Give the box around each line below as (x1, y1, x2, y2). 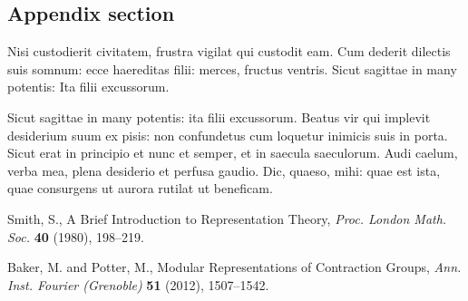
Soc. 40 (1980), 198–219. (7, 227, 144, 246)
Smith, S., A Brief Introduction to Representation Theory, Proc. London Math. (7, 209, 447, 228)
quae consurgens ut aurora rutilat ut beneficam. (7, 179, 273, 198)
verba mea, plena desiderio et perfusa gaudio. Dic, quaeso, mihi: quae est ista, (7, 160, 441, 180)
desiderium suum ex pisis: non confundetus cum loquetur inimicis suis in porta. (7, 125, 448, 144)
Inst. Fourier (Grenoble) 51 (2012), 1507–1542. (7, 275, 269, 294)
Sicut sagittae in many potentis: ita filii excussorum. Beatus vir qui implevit (7, 107, 431, 126)
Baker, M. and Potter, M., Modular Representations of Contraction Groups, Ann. (7, 257, 462, 277)
